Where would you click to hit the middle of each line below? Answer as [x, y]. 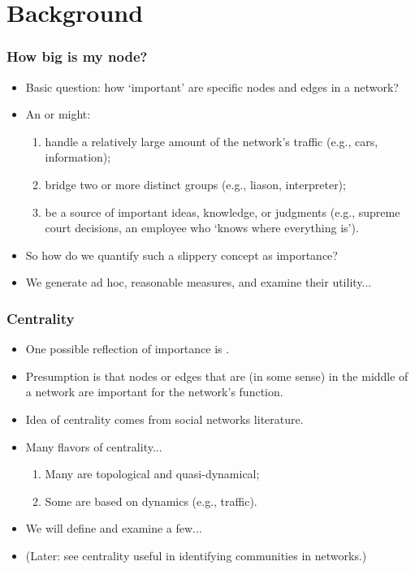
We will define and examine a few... [114, 528]
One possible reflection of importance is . [128, 349]
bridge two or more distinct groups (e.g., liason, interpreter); [195, 184]
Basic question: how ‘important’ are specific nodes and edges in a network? [212, 86]
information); [78, 157]
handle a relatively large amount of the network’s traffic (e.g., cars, [212, 141]
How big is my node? [77, 56]
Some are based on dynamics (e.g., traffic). [151, 501]
